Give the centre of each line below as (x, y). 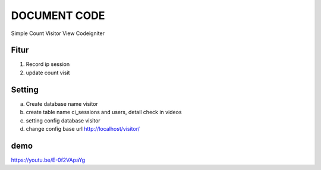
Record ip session (48, 64)
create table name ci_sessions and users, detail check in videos (104, 112)
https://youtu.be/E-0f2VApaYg (48, 160)
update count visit (48, 73)
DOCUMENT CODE (58, 15)
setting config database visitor (63, 120)
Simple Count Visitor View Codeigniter (58, 33)
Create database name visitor (62, 103)
